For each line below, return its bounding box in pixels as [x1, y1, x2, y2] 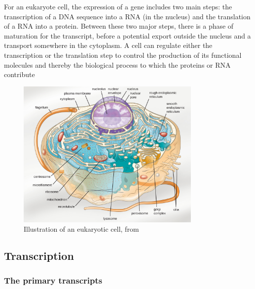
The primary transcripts [4, 274, 103, 286]
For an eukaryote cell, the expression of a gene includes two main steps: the [4, 1, 232, 11]
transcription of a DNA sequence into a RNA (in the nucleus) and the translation [4, 11, 251, 21]
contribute [4, 69, 35, 80]
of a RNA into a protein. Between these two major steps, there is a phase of [4, 21, 234, 31]
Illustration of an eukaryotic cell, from [24, 224, 139, 234]
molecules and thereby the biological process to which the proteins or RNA [4, 59, 231, 70]
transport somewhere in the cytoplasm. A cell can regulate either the [4, 40, 213, 50]
